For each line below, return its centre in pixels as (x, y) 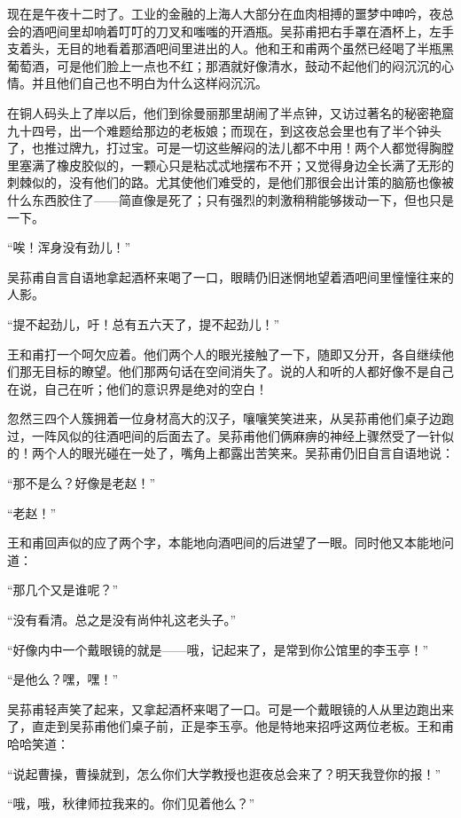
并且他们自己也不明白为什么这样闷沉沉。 (149, 83)
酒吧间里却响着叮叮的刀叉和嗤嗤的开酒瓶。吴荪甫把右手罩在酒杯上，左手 (242, 31)
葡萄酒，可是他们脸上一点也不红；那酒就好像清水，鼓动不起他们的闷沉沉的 (224, 65)
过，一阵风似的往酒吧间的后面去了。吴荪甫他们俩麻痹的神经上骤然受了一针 (224, 435)
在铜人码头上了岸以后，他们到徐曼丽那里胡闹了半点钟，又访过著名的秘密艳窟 (230, 112)
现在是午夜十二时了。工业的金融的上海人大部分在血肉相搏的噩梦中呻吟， (218, 13)
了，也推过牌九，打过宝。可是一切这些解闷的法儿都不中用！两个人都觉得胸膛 (230, 148)
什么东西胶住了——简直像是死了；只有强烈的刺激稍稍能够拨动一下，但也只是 (230, 199)
